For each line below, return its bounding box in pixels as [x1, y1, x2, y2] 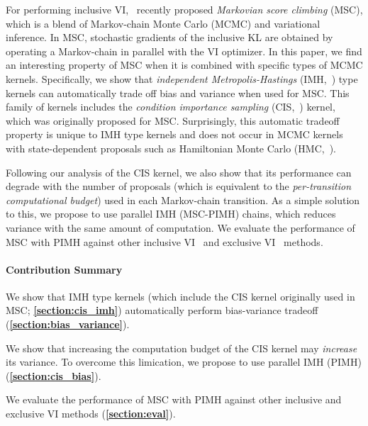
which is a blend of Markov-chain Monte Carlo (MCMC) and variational [6, 16, 320, 30]
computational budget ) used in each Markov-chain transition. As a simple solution [6, 192, 360, 207]
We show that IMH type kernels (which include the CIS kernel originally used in [6, 288, 355, 303]
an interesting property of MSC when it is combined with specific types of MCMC [6, 57, 363, 72]
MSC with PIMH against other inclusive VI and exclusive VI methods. [6, 234, 323, 249]
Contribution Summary [6, 262, 123, 276]
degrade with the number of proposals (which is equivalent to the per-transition [6, 179, 352, 194]
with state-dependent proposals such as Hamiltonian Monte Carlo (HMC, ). [6, 140, 336, 155]
